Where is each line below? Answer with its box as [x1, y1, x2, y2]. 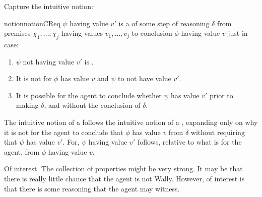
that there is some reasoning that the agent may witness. [4, 183, 180, 193]
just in [228, 28, 248, 38]
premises [4, 28, 31, 38]
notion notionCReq [4, 18, 60, 28]
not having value [23, 56, 75, 67]
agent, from [4, 146, 40, 157]
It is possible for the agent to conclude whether [16, 90, 162, 100]
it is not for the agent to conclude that [4, 126, 123, 137]
